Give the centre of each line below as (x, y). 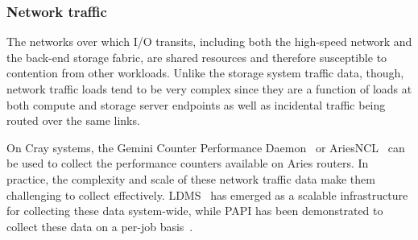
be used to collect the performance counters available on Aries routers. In (188, 163)
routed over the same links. (73, 120)
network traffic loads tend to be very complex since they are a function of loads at (209, 89)
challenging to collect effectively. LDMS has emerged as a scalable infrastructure (207, 194)
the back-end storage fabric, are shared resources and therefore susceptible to (197, 57)
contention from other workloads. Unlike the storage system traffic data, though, (205, 73)
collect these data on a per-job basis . (100, 226)
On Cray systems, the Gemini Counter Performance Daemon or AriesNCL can (206, 147)
